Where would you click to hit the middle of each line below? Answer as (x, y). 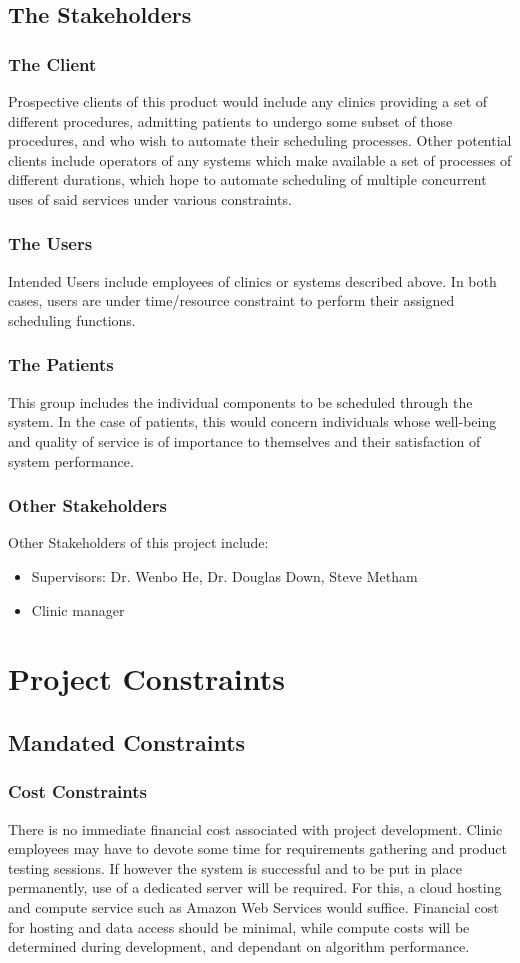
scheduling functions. (72, 319)
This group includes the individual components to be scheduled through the (240, 401)
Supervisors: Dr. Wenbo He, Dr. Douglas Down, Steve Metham (224, 575)
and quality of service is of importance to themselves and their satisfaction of (244, 440)
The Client (52, 63)
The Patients (61, 364)
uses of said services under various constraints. (150, 198)
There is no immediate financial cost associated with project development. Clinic (255, 828)
